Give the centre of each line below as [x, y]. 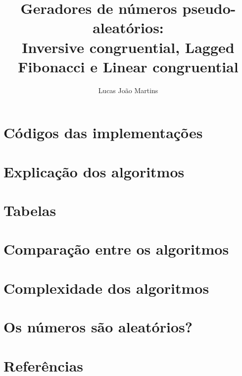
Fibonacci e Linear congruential [128, 66]
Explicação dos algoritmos [94, 171]
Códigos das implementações [103, 133]
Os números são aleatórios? [98, 327]
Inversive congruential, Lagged [128, 47]
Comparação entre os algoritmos [116, 249]
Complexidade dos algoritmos [106, 288]
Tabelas [30, 210]
